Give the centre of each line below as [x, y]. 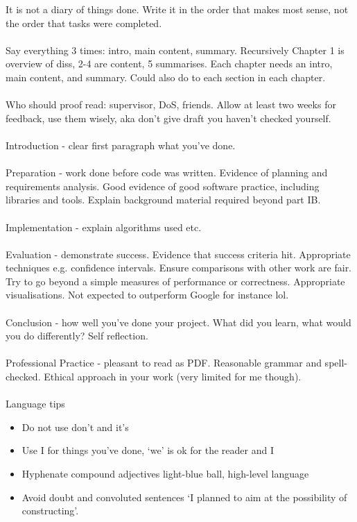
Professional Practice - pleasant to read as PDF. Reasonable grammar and [164, 363]
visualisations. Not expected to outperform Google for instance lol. [147, 295]
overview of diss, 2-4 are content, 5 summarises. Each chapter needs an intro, [169, 64]
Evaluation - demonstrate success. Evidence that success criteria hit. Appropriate [178, 254]
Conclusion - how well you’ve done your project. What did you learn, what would [178, 322]
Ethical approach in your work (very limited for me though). [173, 377]
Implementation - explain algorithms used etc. [104, 227]
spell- [336, 363]
